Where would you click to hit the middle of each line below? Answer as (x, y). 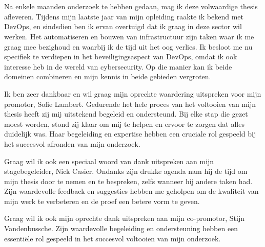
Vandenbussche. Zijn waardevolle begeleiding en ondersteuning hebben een (121, 228)
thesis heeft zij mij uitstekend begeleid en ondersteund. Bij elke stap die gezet (126, 114)
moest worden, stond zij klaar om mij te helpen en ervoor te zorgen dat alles (124, 123)
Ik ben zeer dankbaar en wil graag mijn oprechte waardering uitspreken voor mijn (133, 93)
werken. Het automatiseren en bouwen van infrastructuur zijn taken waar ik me (129, 36)
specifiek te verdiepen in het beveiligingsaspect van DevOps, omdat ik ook (121, 57)
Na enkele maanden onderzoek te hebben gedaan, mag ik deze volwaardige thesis (131, 6)
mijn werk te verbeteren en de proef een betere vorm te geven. (102, 201)
